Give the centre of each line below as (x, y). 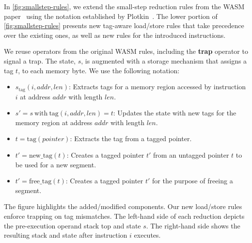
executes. (147, 235)
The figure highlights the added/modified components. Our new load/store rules (123, 206)
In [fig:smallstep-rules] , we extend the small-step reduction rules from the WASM (124, 6)
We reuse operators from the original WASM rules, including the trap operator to (126, 51)
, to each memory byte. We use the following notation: (99, 70)
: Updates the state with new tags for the (175, 113)
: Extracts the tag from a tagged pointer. (131, 138)
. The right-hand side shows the (193, 225)
